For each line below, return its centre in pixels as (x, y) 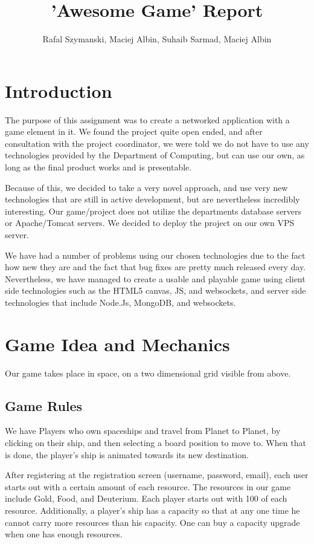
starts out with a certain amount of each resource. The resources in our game (148, 486)
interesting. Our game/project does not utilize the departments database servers (153, 211)
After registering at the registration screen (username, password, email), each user (157, 475)
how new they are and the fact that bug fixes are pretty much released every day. (155, 267)
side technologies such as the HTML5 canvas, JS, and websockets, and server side (155, 290)
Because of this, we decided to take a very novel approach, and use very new (146, 187)
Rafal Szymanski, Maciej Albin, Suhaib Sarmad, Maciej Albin (157, 39)
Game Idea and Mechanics (117, 344)
